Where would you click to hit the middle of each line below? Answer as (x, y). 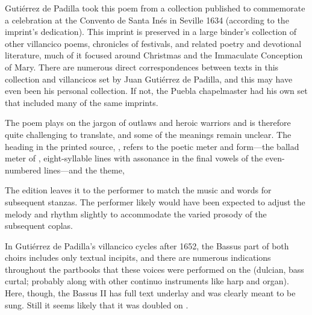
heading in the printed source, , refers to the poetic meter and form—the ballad (152, 146)
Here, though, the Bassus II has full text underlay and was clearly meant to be (150, 293)
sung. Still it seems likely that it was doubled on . (97, 304)
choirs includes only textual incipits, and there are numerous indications (138, 257)
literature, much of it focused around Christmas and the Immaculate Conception (154, 55)
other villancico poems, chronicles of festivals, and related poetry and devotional (153, 43)
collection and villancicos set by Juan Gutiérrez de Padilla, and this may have (149, 79)
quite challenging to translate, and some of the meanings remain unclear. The (148, 134)
